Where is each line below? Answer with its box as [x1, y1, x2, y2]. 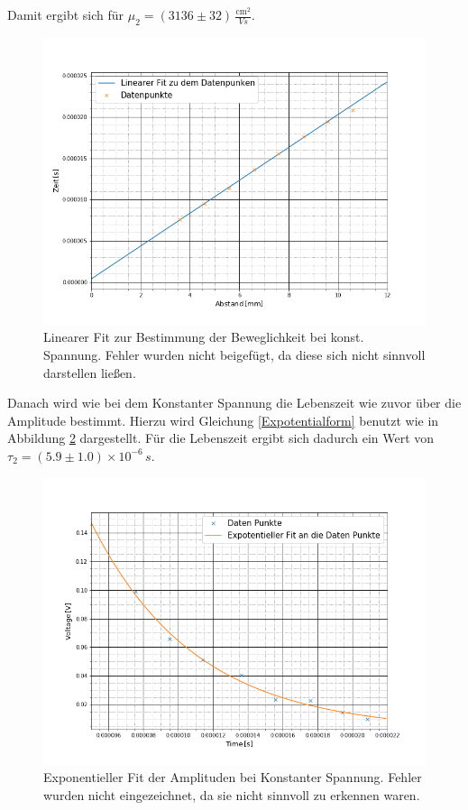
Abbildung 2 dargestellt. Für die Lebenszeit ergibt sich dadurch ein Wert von [7, 428, 435, 447]
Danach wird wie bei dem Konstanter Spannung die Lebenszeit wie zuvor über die [7, 393, 462, 412]
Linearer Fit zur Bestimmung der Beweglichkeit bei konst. [43, 327, 364, 346]
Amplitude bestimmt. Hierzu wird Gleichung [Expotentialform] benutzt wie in [7, 410, 439, 429]
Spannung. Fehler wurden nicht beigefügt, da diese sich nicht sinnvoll [43, 345, 426, 364]
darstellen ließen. [43, 363, 136, 382]
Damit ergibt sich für [7, 5, 124, 23]
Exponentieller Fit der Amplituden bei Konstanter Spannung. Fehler [43, 768, 422, 787]
